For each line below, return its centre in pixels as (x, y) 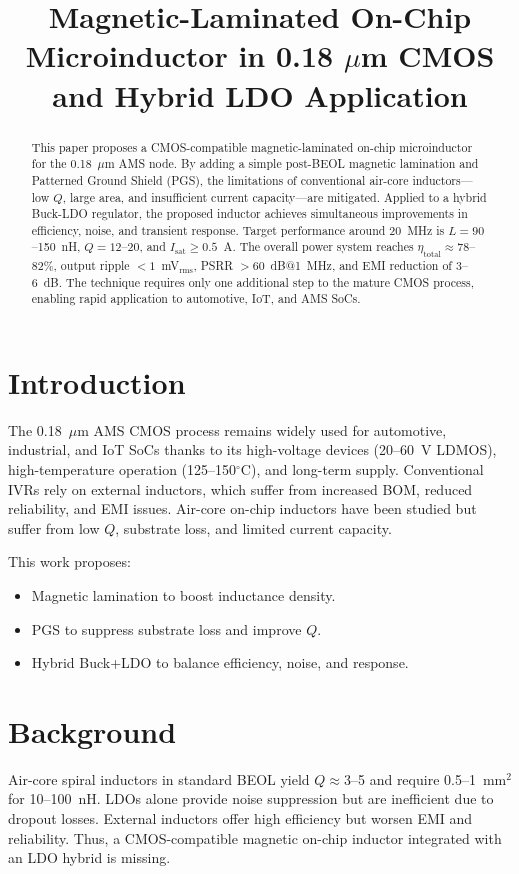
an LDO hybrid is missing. (89, 857)
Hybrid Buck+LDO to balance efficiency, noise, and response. (220, 662)
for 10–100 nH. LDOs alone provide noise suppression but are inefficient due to (251, 798)
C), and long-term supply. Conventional (362, 468)
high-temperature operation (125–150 (122, 468)
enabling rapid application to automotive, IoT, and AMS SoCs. (196, 298)
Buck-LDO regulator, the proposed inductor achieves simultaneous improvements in (249, 213)
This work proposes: (69, 561)
